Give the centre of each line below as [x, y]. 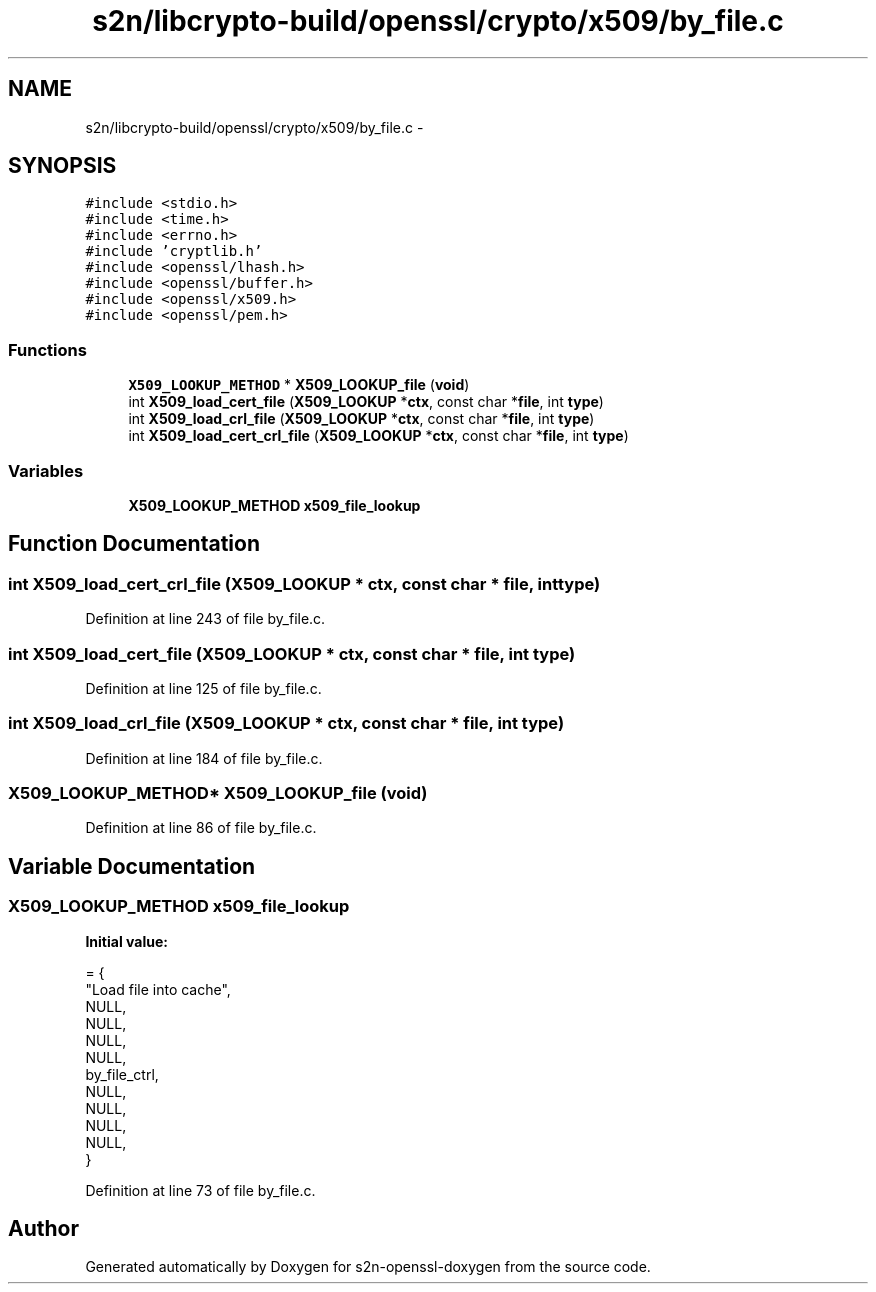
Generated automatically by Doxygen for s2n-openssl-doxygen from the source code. [368, 1267]
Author [43, 1229]
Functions [47, 349]
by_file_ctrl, [122, 1074]
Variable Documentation [132, 866]
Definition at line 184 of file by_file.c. [204, 758]
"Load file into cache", [158, 989]
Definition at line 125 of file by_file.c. [203, 688]
